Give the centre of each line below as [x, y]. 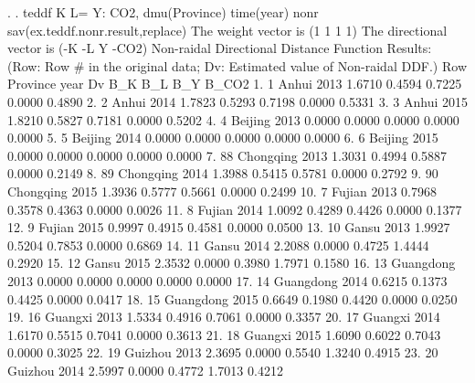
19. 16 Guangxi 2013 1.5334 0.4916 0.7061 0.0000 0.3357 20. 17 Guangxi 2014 [224, 317]
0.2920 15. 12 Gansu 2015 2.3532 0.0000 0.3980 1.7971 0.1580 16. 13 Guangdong [232, 263]
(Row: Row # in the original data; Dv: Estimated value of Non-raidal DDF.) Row [237, 65]
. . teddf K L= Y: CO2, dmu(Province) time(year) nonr [163, 12]
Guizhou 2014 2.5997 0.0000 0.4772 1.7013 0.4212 [145, 370]
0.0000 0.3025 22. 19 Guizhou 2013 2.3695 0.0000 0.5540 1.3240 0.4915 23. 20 [223, 352]
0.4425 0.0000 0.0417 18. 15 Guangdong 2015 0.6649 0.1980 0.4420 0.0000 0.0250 [232, 298]
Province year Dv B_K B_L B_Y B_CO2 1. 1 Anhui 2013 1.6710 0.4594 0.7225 [235, 84]
